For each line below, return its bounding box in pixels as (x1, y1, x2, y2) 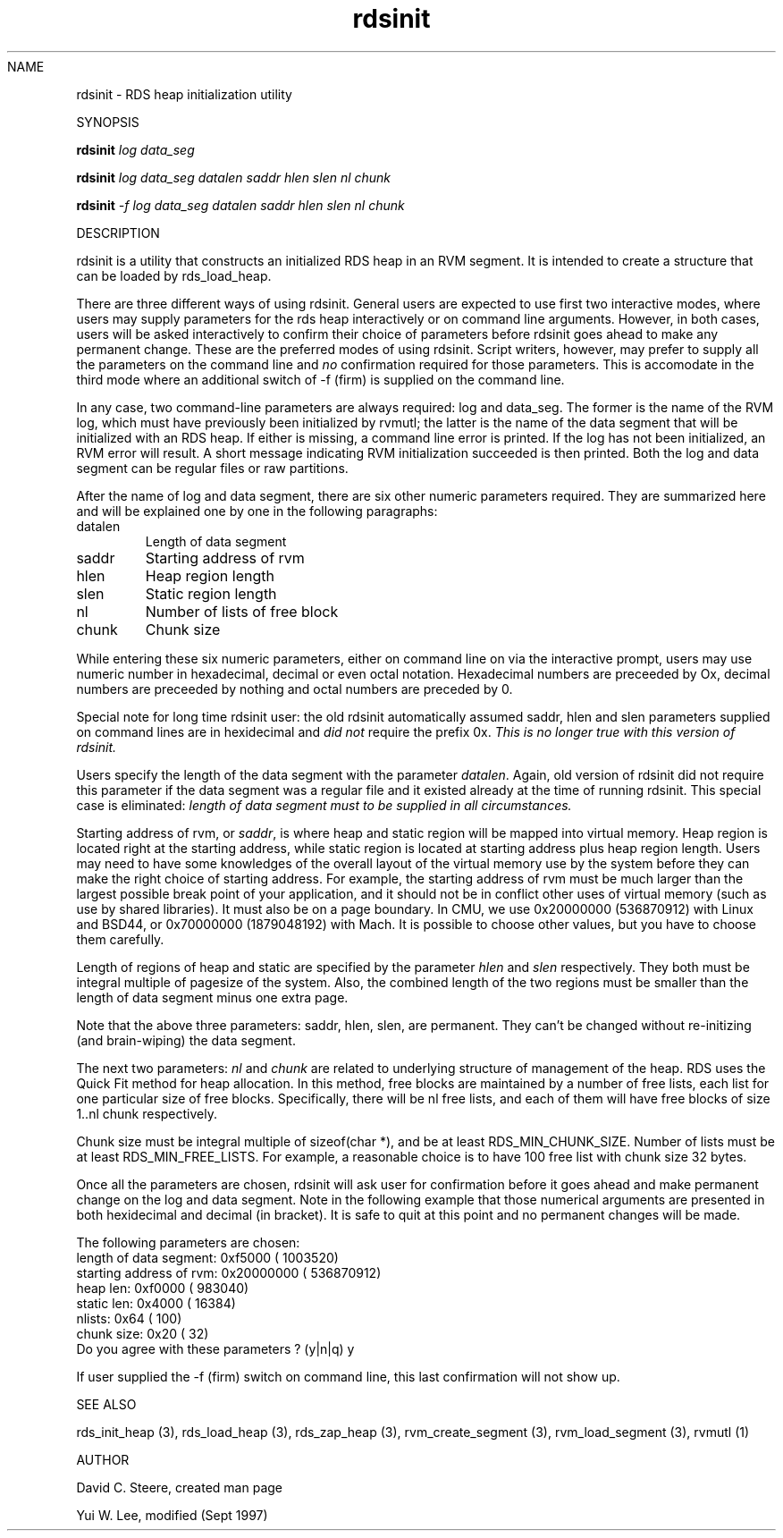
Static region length (145, 584, 277, 603)
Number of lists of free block (145, 602, 339, 621)
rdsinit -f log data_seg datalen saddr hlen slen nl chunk (76, 197, 405, 213)
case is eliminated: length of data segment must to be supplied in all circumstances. (76, 797, 572, 813)
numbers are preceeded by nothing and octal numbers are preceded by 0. (76, 680, 513, 697)
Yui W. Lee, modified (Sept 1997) (76, 1507, 268, 1523)
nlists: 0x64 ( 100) (76, 1310, 182, 1326)
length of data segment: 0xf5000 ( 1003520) (76, 1249, 339, 1265)
